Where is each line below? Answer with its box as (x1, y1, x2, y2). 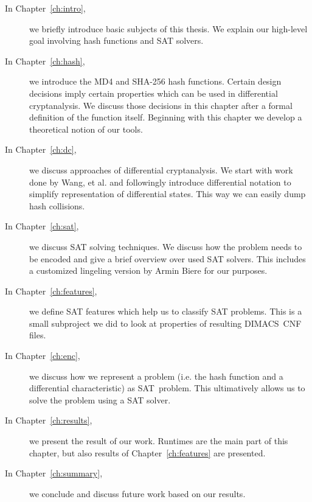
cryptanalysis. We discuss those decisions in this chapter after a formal (29, 99, 293, 111)
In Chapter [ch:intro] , (5, 2, 86, 14)
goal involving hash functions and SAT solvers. (29, 34, 204, 47)
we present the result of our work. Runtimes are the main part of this (29, 434, 288, 447)
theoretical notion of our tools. (29, 122, 143, 135)
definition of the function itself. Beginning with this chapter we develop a (29, 111, 302, 124)
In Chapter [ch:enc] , (5, 349, 80, 362)
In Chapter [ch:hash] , (5, 54, 85, 67)
